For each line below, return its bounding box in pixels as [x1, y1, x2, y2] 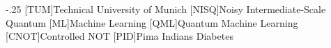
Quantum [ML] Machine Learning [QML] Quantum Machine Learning [6, 15, 298, 29]
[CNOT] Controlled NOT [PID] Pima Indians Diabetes [6, 29, 233, 43]
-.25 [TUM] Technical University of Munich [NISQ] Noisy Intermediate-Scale [6, 2, 326, 16]
